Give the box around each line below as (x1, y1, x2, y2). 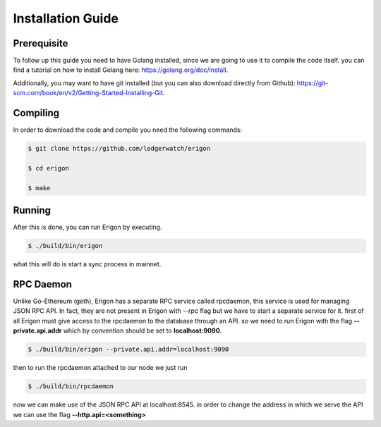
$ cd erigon (28, 164, 70, 172)
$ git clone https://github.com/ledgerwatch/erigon (28, 144, 211, 153)
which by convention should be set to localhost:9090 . (63, 326, 222, 335)
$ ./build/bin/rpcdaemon (28, 383, 114, 390)
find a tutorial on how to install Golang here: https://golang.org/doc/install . (13, 66, 229, 74)
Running (13, 204, 52, 216)
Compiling (13, 107, 60, 119)
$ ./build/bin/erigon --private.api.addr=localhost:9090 (28, 345, 229, 354)
